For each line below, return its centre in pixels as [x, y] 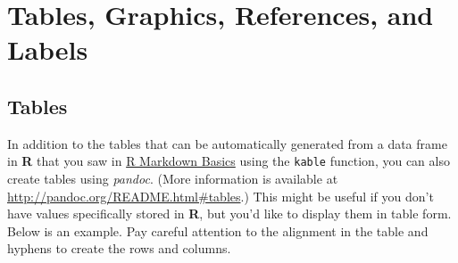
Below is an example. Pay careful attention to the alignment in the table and [218, 230]
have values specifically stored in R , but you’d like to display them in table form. [229, 214]
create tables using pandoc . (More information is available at [173, 179]
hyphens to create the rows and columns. [119, 248]
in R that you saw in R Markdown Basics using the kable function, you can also [229, 161]
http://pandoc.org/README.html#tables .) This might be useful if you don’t [221, 196]
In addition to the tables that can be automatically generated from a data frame [227, 143]
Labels [48, 49]
